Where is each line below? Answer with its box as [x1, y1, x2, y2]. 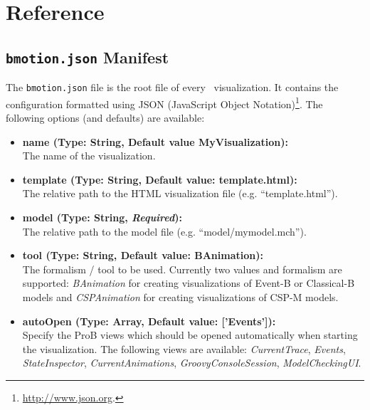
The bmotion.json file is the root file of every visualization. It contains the [6, 80, 339, 95]
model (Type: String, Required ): [22, 210, 182, 225]
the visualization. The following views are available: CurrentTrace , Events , [22, 341, 346, 356]
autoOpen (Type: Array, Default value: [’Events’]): [22, 313, 276, 328]
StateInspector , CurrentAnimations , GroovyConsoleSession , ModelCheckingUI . [22, 355, 361, 370]
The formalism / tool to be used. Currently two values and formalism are [22, 261, 342, 276]
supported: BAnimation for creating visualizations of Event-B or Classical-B [22, 275, 355, 290]
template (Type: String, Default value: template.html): [22, 172, 297, 186]
